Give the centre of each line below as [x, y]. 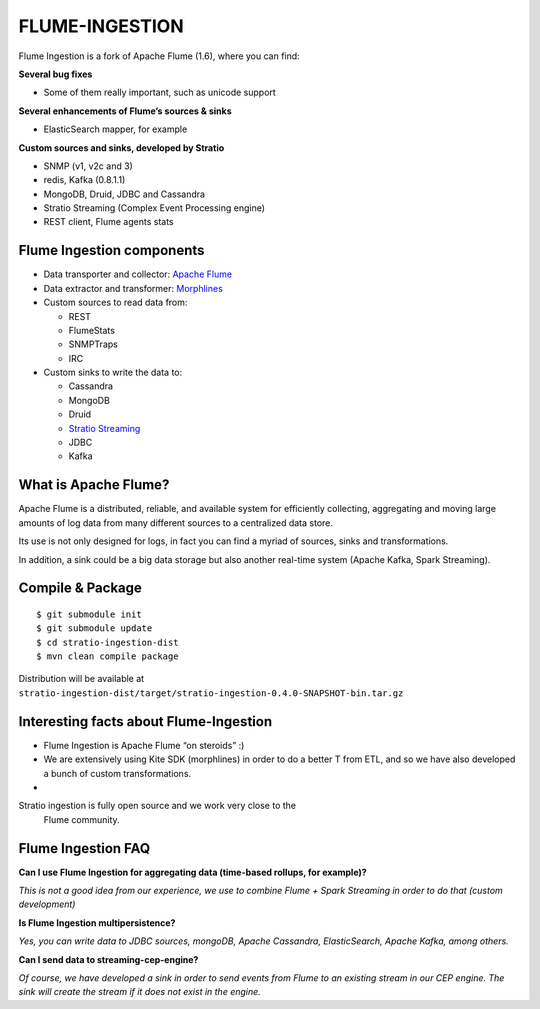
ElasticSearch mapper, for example [115, 129]
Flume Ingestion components [111, 250]
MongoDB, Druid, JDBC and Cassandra [124, 194]
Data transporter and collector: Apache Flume [138, 274]
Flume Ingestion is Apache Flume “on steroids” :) [144, 745]
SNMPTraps [93, 344]
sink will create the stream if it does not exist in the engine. [140, 992]
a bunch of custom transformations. [117, 773]
